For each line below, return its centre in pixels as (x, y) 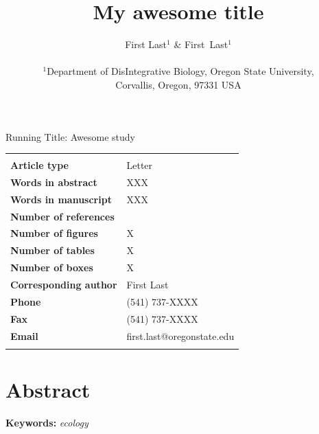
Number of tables (52, 250)
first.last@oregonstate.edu (180, 335)
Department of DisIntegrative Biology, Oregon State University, (180, 71)
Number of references (62, 216)
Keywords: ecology (47, 422)
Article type (39, 165)
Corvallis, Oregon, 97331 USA (178, 84)
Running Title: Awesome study (70, 136)
